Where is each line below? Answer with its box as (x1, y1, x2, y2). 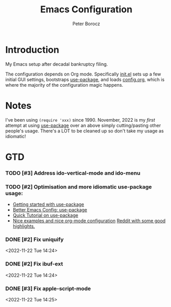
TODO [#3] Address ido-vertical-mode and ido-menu (5, 169, 141, 177)
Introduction (5, 44, 60, 55)
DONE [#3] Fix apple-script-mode (5, 285, 91, 292)
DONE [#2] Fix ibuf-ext (5, 260, 63, 267)
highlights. (12, 223, 35, 229)
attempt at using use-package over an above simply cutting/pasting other (5, 122, 161, 128)
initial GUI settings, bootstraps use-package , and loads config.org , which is (5, 76, 165, 83)
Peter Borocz (72, 21, 100, 27)
